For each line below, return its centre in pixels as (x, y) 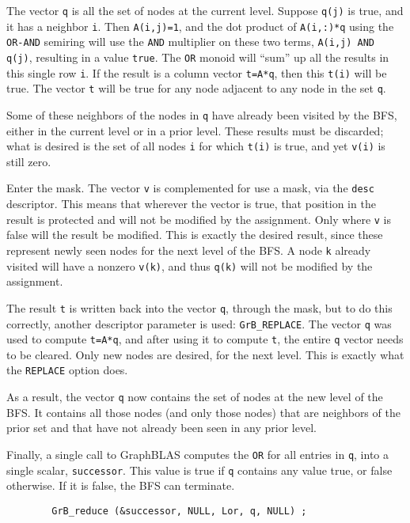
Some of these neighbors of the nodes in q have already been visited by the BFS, (202, 114)
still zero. (29, 161)
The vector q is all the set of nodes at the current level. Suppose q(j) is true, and (205, 10)
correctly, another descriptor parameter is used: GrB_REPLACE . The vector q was (199, 323)
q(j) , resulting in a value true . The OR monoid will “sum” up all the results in (198, 57)
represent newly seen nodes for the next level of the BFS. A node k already (189, 250)
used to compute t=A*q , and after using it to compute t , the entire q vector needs (205, 339)
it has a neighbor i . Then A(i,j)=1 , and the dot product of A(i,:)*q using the (200, 26)
